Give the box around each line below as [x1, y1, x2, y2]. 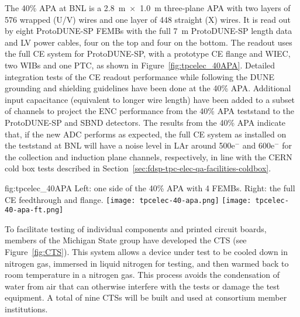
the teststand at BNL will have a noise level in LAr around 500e [5, 139, 235, 151]
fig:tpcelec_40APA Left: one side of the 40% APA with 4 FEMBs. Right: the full [5, 181, 295, 194]
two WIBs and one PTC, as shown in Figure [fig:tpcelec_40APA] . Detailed [5, 58, 275, 71]
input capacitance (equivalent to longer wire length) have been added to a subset [5, 93, 295, 105]
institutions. [5, 302, 48, 315]
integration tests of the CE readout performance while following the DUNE [5, 70, 274, 82]
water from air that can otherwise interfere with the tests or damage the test [5, 280, 280, 292]
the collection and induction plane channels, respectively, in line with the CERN [5, 150, 292, 163]
